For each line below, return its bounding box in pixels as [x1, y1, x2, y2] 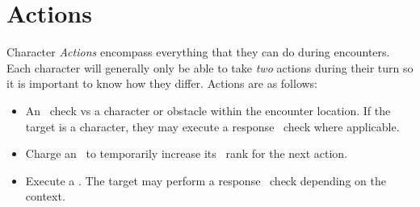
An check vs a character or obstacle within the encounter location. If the [25, 101, 391, 118]
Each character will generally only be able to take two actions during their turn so [6, 59, 414, 76]
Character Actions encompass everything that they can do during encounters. [6, 43, 390, 60]
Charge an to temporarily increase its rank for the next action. [25, 145, 348, 162]
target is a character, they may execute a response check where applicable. [25, 118, 400, 135]
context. [25, 188, 65, 205]
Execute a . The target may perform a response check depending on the [25, 172, 386, 188]
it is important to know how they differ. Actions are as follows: [6, 75, 318, 92]
